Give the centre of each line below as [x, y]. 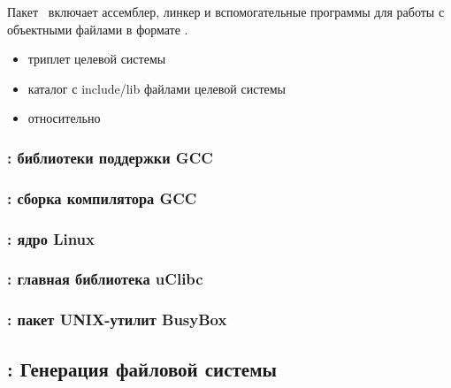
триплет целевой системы [97, 59]
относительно [64, 118]
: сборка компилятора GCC [102, 198]
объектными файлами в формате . [98, 29]
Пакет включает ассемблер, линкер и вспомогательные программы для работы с [226, 11]
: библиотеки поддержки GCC [110, 157]
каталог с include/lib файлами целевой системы [157, 88]
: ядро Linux [51, 238]
